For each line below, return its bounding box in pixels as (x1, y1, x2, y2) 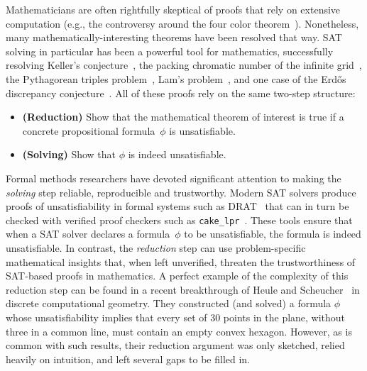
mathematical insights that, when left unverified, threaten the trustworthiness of (6, 254, 356, 269)
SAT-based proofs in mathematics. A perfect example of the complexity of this (6, 268, 349, 283)
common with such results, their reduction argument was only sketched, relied (6, 338, 345, 353)
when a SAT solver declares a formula (6, 226, 170, 241)
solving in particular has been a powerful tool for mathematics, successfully (6, 43, 334, 58)
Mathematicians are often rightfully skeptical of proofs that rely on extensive (6, 2, 341, 16)
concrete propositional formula (22, 123, 155, 138)
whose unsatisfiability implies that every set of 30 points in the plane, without (6, 309, 346, 324)
